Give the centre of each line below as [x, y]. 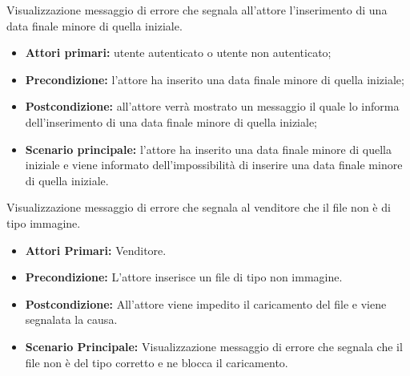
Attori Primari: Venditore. [96, 250]
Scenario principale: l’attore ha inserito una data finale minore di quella [208, 149]
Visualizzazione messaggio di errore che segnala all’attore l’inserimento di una [197, 10]
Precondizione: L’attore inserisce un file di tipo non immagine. [184, 277]
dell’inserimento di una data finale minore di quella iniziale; [171, 121]
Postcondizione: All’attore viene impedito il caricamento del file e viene [206, 303]
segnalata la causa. [71, 319]
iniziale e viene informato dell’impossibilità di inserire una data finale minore [214, 165]
